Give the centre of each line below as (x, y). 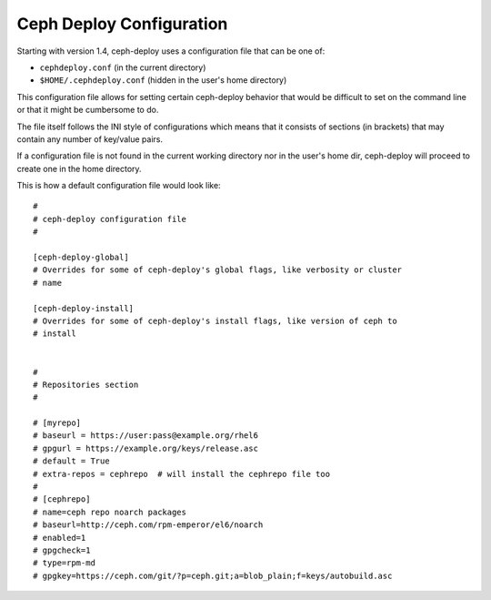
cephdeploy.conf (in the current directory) (123, 67)
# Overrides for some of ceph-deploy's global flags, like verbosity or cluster (218, 270)
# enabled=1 (60, 538)
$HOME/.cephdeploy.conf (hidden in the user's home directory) (163, 80)
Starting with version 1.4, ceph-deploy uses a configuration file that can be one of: (171, 51)
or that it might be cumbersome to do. (88, 110)
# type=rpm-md (64, 563)
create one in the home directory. (79, 168)
